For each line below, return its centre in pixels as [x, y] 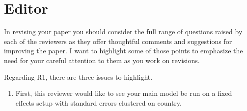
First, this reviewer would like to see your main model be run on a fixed [124, 93]
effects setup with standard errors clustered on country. [98, 102]
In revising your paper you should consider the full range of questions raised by [123, 32]
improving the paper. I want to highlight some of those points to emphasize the [123, 51]
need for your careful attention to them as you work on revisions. [102, 60]
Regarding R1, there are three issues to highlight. [78, 77]
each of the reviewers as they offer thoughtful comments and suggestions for [118, 41]
